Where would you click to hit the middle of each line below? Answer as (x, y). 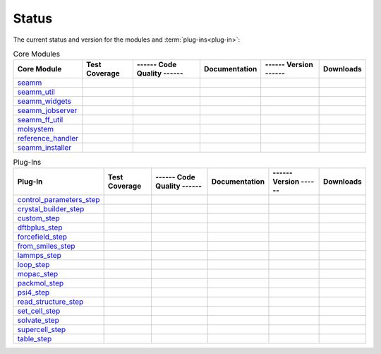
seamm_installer (44, 148)
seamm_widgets (44, 101)
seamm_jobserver (47, 111)
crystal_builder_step (51, 208)
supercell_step (42, 329)
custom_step (38, 218)
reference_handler (48, 138)
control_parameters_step (59, 199)
